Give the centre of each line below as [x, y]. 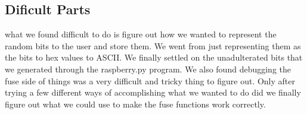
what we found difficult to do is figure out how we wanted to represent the [141, 34]
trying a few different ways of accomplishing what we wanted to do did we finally [153, 92]
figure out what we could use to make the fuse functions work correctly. [135, 104]
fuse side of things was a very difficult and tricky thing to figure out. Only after [150, 80]
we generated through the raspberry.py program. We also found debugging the [148, 69]
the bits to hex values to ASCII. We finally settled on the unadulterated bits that [154, 57]
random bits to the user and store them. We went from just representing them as [153, 45]
